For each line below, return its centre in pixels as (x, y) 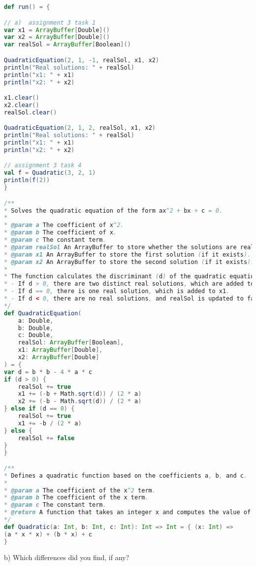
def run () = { (27, 7)
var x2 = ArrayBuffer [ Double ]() (57, 37)
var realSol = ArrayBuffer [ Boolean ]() (67, 45)
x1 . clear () (22, 98)
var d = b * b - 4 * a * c (48, 372)
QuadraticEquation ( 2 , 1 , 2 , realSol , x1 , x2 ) (80, 128)
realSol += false (46, 438)
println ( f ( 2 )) (27, 180)
